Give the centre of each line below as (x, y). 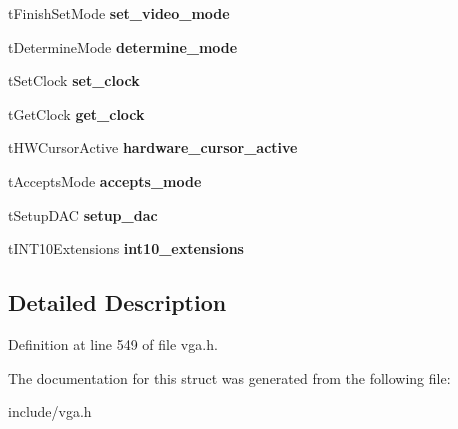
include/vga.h (50, 411)
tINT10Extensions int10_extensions (126, 248)
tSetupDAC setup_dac (83, 214)
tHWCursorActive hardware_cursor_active (153, 147)
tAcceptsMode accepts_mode (105, 180)
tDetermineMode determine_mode (123, 46)
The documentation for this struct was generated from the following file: (229, 377)
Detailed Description (117, 302)
